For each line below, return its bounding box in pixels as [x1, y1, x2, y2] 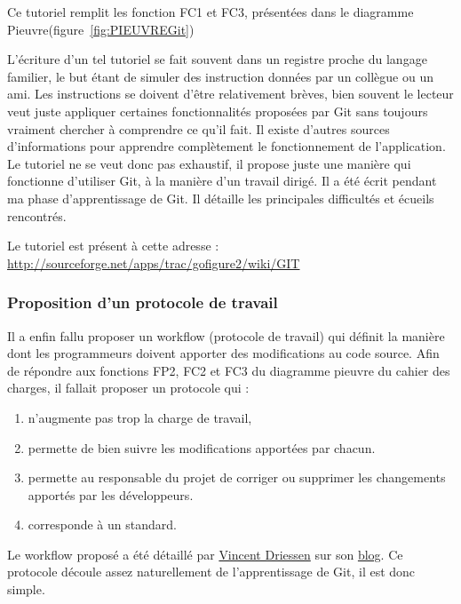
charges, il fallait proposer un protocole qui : [7, 378, 250, 397]
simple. [7, 580, 45, 599]
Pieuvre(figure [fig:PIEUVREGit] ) [7, 20, 195, 38]
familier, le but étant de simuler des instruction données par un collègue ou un [7, 67, 433, 85]
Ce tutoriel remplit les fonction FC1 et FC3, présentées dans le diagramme [7, 3, 414, 20]
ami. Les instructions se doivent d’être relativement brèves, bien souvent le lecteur [7, 84, 454, 103]
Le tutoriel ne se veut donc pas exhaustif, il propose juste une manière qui [7, 154, 411, 172]
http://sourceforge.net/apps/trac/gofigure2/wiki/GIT [7, 253, 300, 272]
